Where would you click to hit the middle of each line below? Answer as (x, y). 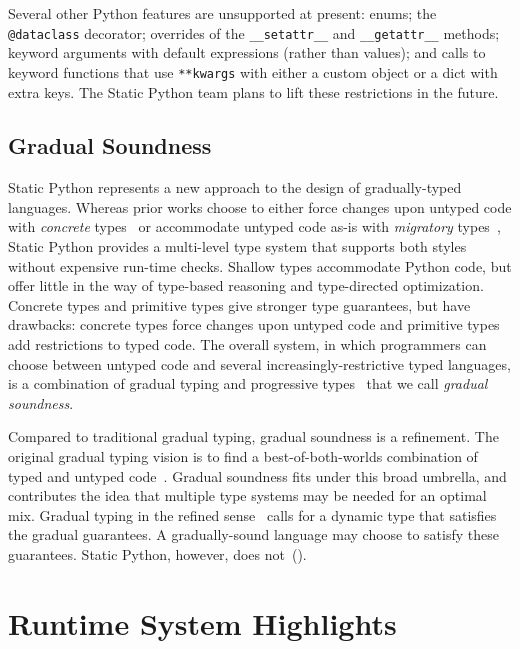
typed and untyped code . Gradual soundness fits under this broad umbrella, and (257, 475)
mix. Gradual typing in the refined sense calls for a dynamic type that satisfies (252, 514)
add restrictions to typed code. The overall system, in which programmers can (247, 344)
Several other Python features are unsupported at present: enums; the (222, 13)
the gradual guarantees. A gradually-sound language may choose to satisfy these (253, 534)
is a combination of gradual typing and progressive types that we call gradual (248, 383)
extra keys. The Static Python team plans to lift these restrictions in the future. (253, 91)
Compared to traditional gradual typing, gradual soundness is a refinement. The (253, 436)
